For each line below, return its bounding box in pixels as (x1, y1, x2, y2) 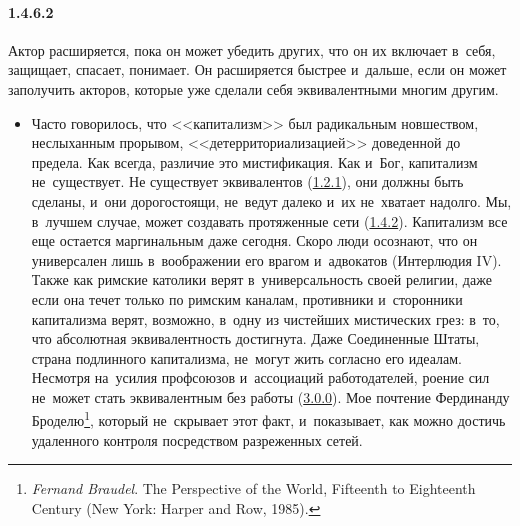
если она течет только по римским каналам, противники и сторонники (31, 288, 463, 309)
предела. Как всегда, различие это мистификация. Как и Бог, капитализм (31, 151, 478, 172)
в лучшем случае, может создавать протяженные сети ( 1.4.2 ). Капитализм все (31, 210, 508, 231)
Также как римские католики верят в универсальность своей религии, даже (31, 269, 492, 290)
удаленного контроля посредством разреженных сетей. (31, 429, 363, 450)
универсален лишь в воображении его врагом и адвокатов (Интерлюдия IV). (31, 249, 502, 270)
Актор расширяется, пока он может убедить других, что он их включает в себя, (8, 39, 496, 60)
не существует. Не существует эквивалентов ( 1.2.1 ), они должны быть (31, 171, 464, 192)
